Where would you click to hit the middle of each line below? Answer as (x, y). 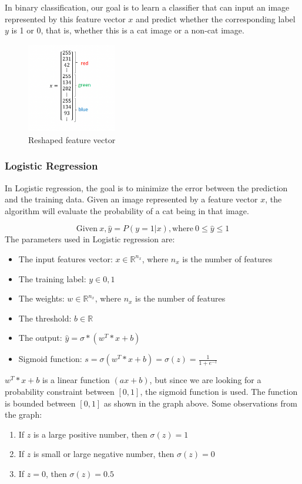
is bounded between (40, 403)
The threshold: (45, 318)
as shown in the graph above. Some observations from (200, 403)
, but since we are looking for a (205, 380)
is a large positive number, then (90, 434)
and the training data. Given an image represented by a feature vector (131, 199)
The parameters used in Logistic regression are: (90, 239)
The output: (40, 338)
